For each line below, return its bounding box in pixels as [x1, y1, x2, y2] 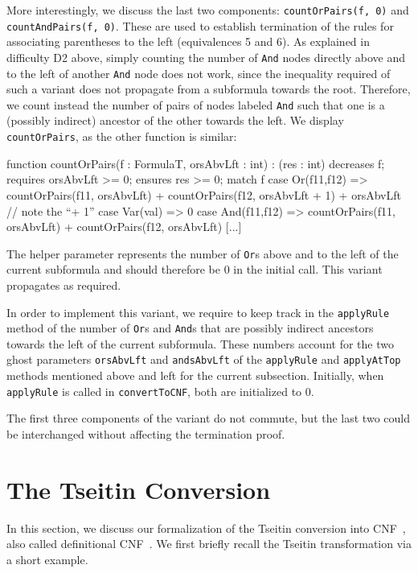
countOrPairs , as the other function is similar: [6, 128, 237, 145]
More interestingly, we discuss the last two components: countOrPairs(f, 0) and [6, 2, 409, 18]
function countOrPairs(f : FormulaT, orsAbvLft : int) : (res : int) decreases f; [6, 155, 385, 171]
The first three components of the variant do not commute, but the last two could [6, 410, 410, 427]
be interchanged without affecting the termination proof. [6, 425, 285, 442]
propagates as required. [6, 276, 121, 293]
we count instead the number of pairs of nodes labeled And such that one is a [6, 96, 385, 113]
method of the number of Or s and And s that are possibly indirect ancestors [6, 319, 374, 336]
